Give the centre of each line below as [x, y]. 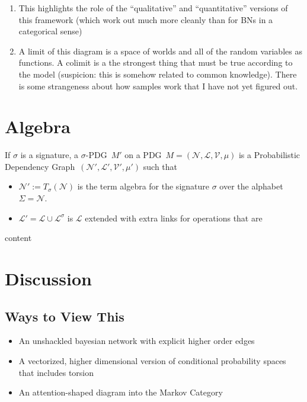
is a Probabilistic [269, 155]
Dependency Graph [40, 166]
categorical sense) [50, 31]
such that [160, 166]
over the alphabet [251, 186]
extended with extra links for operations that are [174, 218]
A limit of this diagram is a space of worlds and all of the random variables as [160, 51]
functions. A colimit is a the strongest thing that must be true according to [156, 62]
